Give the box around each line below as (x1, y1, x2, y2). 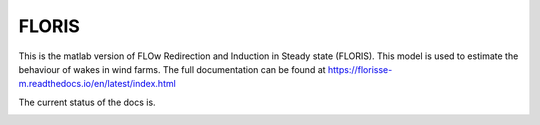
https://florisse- (327, 63, 393, 75)
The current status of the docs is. (18, 96, 156, 108)
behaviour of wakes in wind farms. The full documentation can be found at (18, 63, 326, 75)
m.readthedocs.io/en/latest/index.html (18, 78, 177, 90)
